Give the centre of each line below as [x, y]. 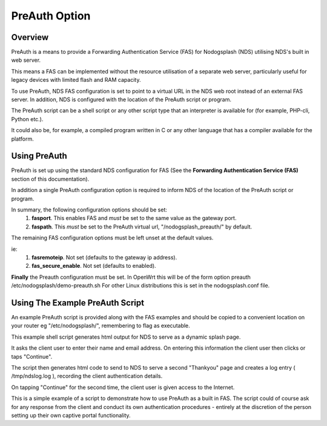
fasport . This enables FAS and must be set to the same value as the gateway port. [134, 218]
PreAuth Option [51, 16]
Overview [30, 37]
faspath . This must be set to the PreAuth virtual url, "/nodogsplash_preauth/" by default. [142, 227]
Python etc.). [27, 119]
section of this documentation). [50, 179]
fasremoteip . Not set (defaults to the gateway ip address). [104, 257]
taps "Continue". [32, 356]
